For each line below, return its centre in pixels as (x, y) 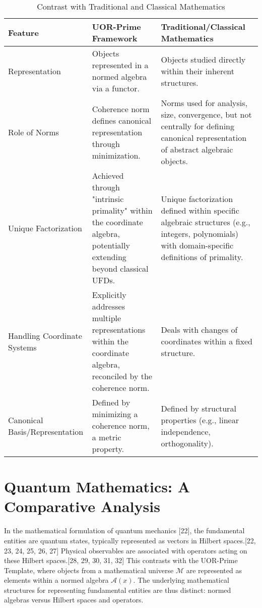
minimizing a (115, 414)
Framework (115, 38)
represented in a (120, 65)
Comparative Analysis (82, 506)
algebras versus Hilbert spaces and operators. (74, 600)
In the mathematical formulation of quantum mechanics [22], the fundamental (124, 530)
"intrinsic (108, 199)
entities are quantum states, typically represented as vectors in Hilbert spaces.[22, (130, 540)
